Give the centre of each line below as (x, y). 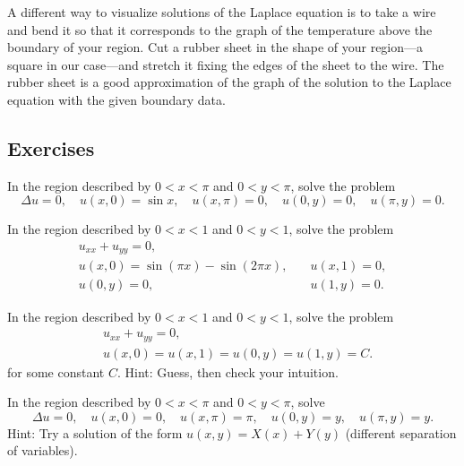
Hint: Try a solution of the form (95, 432)
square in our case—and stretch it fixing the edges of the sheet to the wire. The (226, 64)
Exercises (51, 147)
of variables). (43, 450)
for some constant (56, 371)
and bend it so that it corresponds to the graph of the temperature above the (220, 29)
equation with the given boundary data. (116, 99)
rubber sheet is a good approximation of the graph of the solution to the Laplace (229, 82)
